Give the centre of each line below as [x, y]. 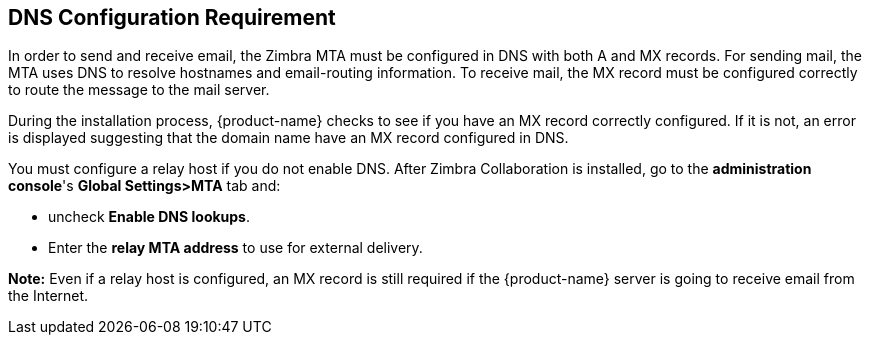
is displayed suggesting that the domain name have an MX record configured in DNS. [288, 138]
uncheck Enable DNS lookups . [149, 217]
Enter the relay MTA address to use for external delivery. [235, 248]
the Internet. [48, 296]
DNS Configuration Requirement [172, 17]
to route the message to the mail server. [139, 90]
